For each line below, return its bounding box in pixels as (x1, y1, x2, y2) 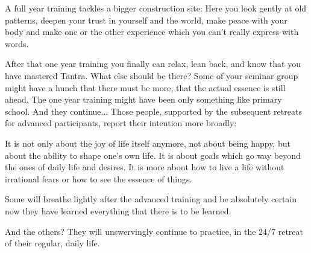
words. (5, 37, 29, 50)
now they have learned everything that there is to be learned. (5, 204, 231, 217)
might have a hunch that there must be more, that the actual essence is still (5, 81, 286, 94)
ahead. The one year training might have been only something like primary (5, 93, 282, 106)
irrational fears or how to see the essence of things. (5, 172, 192, 185)
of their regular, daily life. (5, 237, 100, 249)
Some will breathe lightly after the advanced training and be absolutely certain (5, 193, 297, 205)
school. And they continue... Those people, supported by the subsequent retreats (5, 104, 302, 117)
